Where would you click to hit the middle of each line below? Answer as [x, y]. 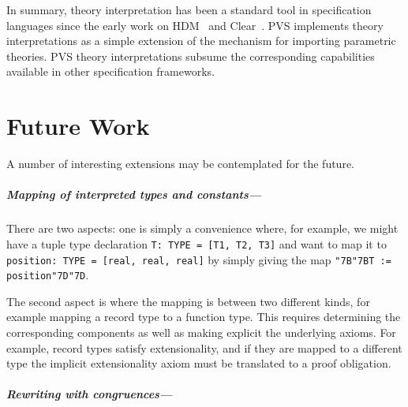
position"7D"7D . [48, 275]
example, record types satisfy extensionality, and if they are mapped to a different [204, 347]
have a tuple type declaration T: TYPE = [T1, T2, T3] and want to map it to [197, 243]
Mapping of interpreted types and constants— [134, 194]
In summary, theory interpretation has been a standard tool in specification [189, 9]
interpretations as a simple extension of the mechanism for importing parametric [201, 41]
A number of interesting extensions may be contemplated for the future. [180, 164]
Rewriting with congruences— [90, 394]
